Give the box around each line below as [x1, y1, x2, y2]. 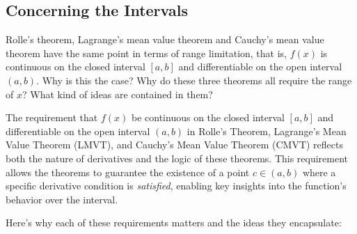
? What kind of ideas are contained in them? [22, 86, 213, 101]
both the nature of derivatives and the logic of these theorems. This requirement [6, 150, 349, 165]
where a [302, 164, 336, 179]
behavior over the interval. [6, 192, 118, 206]
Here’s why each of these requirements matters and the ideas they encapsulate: [6, 215, 342, 230]
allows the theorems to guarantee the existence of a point [6, 164, 250, 179]
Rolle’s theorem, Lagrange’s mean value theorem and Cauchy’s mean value [6, 32, 324, 47]
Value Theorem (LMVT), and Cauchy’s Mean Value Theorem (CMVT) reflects [6, 137, 343, 152]
